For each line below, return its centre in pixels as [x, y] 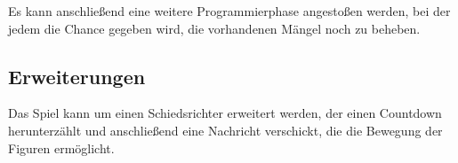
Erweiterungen [77, 76]
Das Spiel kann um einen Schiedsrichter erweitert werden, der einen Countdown [225, 113]
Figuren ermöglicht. [61, 147]
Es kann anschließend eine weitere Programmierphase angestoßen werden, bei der [229, 11]
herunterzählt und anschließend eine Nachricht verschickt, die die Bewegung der [225, 130]
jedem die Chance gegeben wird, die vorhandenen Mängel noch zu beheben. [214, 28]
